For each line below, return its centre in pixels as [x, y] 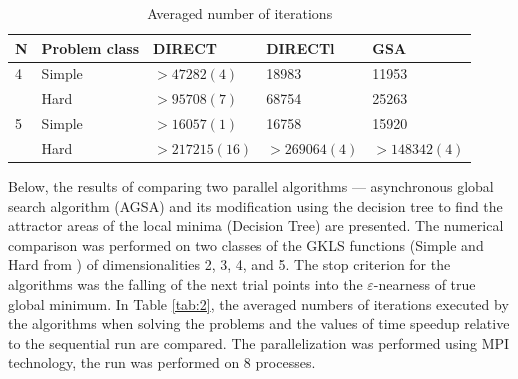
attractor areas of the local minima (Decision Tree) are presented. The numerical [256, 225]
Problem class [90, 47]
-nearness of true [424, 284]
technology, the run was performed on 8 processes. [162, 362]
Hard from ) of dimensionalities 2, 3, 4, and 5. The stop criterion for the [229, 264]
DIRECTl [300, 47]
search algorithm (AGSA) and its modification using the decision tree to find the [255, 205]
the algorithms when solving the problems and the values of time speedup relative [259, 323]
